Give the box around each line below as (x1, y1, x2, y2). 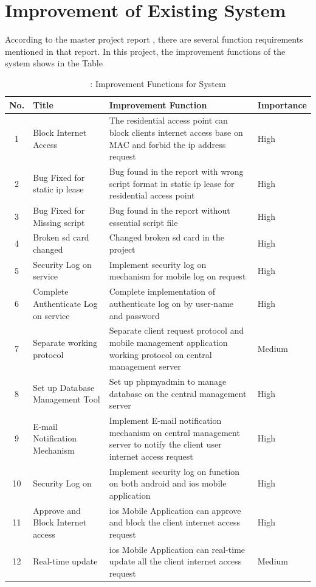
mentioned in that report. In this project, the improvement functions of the (5, 44, 286, 57)
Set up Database (33, 381, 95, 393)
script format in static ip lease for (109, 177, 235, 189)
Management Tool (33, 393, 100, 406)
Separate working (33, 336, 97, 348)
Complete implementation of (109, 285, 215, 298)
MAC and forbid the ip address (109, 138, 226, 150)
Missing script (33, 216, 85, 228)
